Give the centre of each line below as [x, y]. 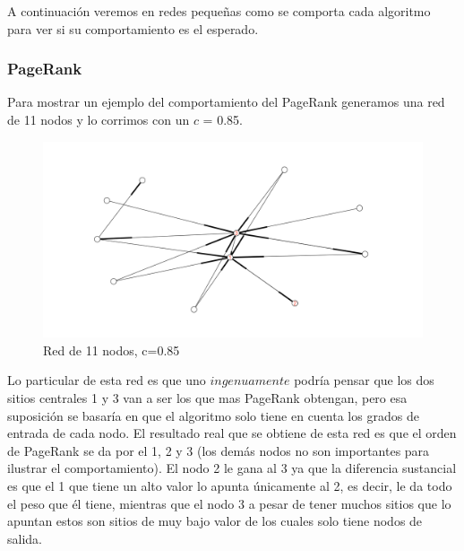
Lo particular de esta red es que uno [107, 380]
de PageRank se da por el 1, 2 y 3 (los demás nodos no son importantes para [219, 450]
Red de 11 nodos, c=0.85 [112, 350]
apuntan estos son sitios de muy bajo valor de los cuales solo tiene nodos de [215, 521]
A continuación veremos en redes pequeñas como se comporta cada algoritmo [219, 11]
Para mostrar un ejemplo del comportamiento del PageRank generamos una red [226, 102]
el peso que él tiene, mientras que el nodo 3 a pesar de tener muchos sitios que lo [229, 503]
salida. [25, 538]
